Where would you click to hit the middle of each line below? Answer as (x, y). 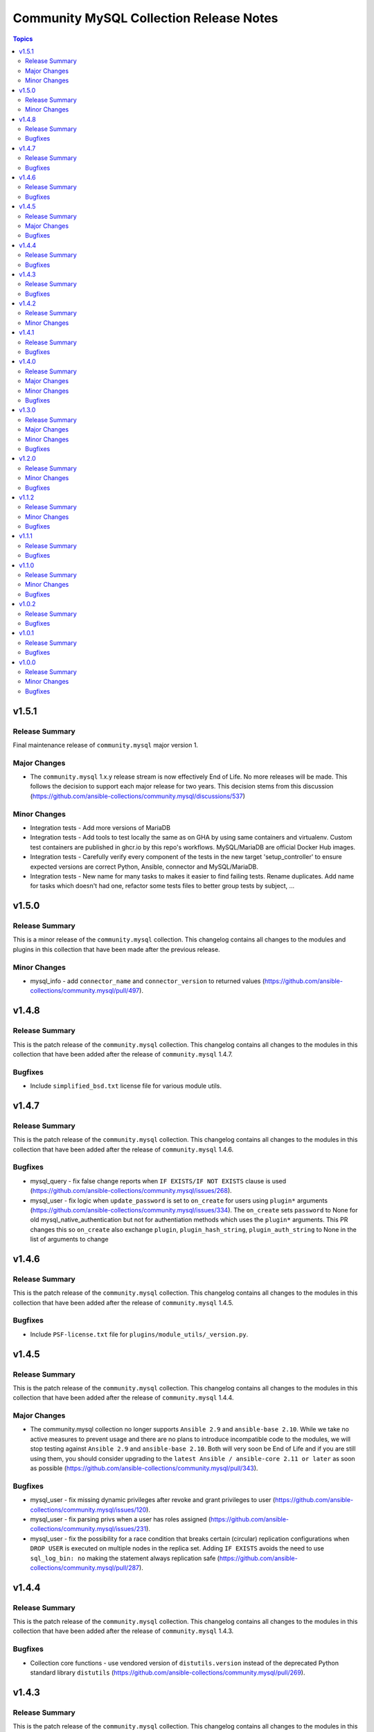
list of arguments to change (69, 1239)
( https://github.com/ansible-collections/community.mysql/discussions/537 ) (138, 796)
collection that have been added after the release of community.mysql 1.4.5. (123, 1302)
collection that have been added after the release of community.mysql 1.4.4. (123, 1398)
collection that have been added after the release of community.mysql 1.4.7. (123, 1054)
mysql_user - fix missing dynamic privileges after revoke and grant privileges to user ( (153, 1500)
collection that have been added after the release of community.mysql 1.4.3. (123, 1631)
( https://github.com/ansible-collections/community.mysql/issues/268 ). (131, 1191)
